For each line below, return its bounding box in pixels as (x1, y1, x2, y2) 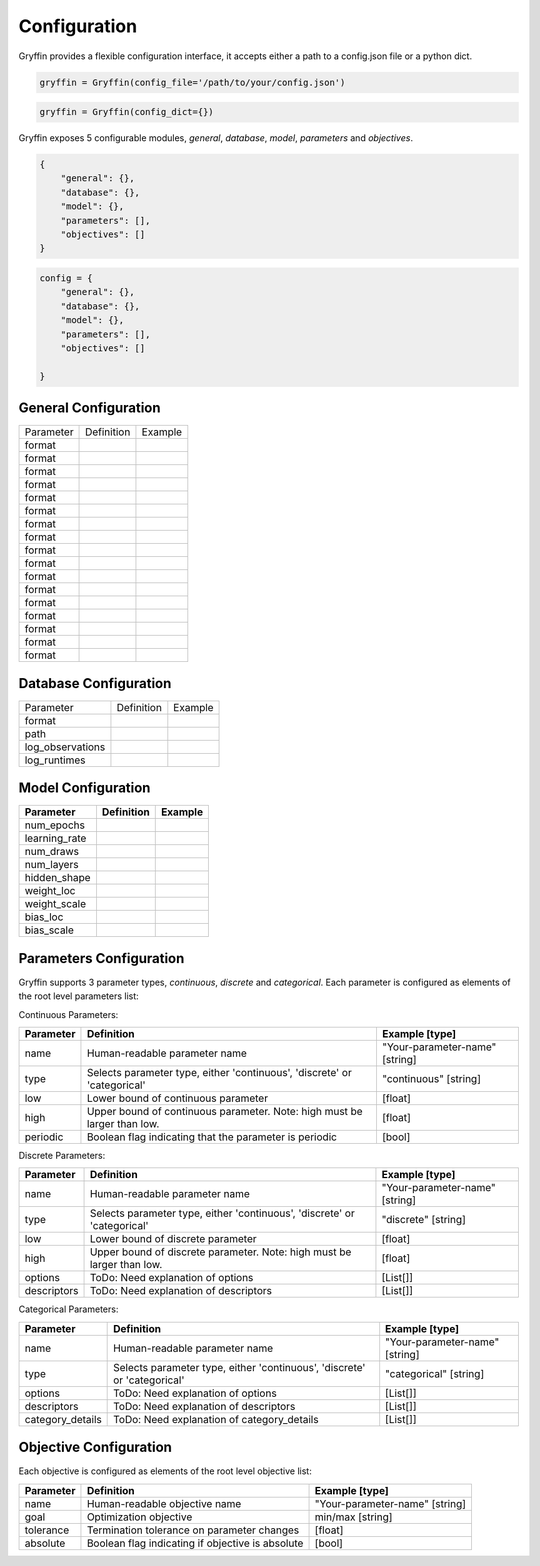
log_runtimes (24, 753, 86, 767)
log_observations (24, 740, 106, 754)
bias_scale (24, 923, 75, 937)
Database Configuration (18, 675, 172, 692)
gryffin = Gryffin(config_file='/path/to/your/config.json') (39, 76, 346, 88)
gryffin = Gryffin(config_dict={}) (39, 106, 214, 118)
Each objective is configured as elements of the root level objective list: (18, 1465, 312, 1477)
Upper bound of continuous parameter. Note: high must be (86, 1104, 364, 1118)
